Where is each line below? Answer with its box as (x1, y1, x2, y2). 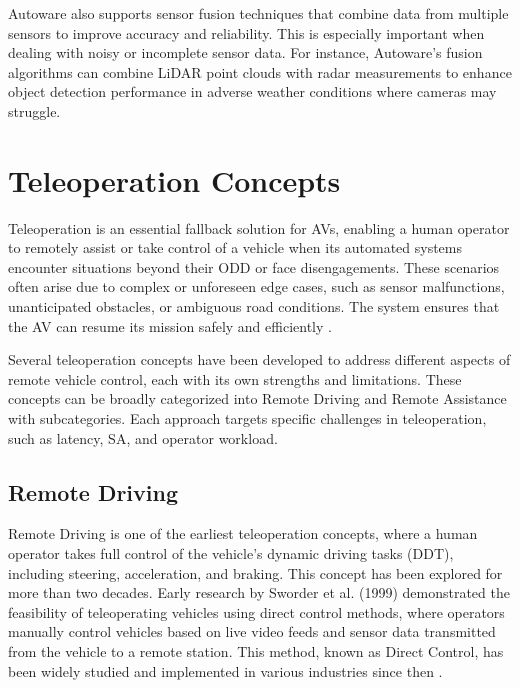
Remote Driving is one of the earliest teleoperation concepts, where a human (8, 523, 478, 544)
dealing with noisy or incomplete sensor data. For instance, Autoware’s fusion (8, 42, 483, 63)
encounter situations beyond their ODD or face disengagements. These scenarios (8, 256, 500, 277)
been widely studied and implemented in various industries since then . (8, 660, 443, 681)
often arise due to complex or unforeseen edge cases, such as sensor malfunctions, (8, 276, 505, 297)
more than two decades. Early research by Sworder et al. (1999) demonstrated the (8, 582, 510, 603)
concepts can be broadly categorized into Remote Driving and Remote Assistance (8, 388, 507, 409)
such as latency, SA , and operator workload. (8, 427, 278, 448)
